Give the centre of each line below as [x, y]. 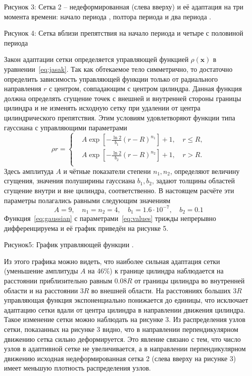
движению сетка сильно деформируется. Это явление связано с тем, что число [123, 339]
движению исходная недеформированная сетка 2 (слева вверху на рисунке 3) [120, 358]
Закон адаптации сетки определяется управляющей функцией [96, 59]
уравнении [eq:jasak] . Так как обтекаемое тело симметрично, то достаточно [118, 69]
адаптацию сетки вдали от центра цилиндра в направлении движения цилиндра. [125, 309]
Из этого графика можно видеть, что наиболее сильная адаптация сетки [112, 261]
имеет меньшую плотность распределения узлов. [77, 368]
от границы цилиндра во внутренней [189, 281]
